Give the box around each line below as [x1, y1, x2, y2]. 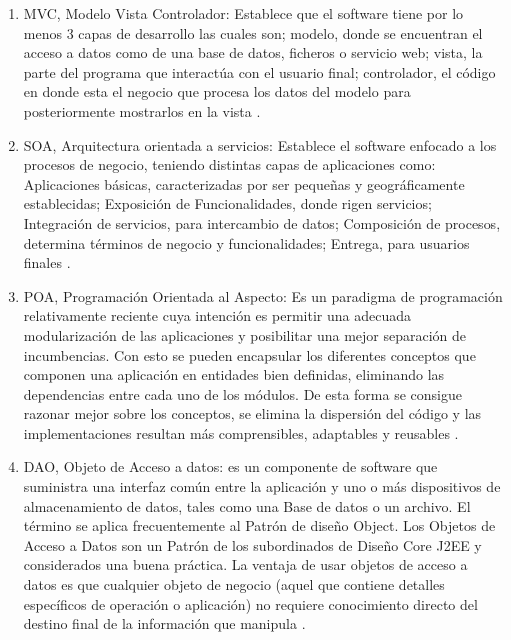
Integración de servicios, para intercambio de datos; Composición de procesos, [23, 212, 501, 233]
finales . [23, 252, 71, 273]
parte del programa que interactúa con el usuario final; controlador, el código [23, 61, 496, 82]
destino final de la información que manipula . [23, 613, 306, 634]
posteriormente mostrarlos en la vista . [23, 100, 261, 121]
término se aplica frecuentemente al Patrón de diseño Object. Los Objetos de [23, 515, 496, 536]
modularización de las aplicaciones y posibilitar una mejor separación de [23, 324, 467, 345]
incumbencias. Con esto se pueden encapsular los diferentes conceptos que [23, 344, 476, 365]
